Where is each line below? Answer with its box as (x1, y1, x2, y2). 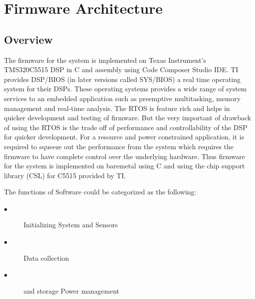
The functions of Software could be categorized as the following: (4, 187, 197, 197)
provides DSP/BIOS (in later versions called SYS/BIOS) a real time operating (4, 74, 241, 84)
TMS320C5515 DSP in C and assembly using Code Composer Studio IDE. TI (4, 64, 238, 75)
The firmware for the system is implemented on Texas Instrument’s (4, 54, 206, 65)
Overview (4, 31, 53, 47)
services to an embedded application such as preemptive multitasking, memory (4, 93, 241, 103)
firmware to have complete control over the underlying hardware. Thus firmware (4, 151, 245, 161)
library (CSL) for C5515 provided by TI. (4, 170, 126, 180)
